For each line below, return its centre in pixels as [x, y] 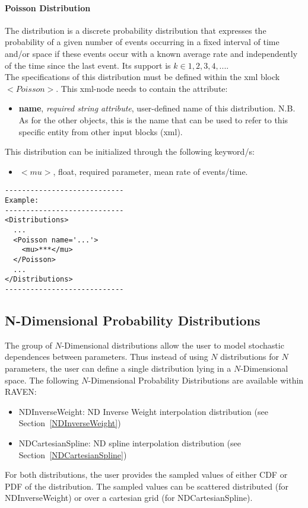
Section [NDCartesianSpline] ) [73, 454]
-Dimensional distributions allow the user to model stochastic [173, 345]
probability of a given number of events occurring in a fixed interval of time [142, 42]
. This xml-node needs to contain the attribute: [142, 88]
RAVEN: [21, 392]
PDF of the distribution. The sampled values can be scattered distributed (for [147, 486]
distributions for [250, 357]
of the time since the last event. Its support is [88, 65]
